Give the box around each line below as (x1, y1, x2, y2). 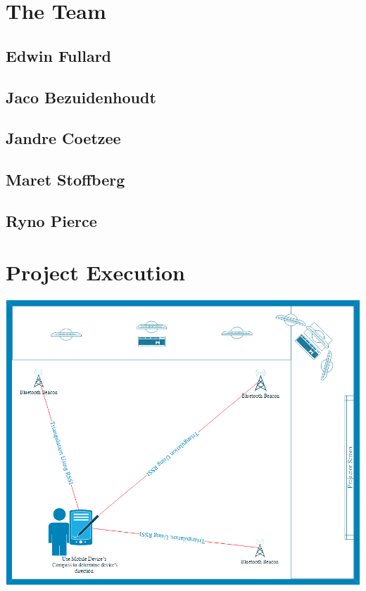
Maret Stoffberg (6, 169, 125, 190)
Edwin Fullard (6, 44, 112, 66)
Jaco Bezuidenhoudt (6, 86, 156, 108)
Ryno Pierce (6, 209, 97, 231)
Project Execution (6, 258, 185, 287)
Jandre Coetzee (6, 127, 121, 149)
